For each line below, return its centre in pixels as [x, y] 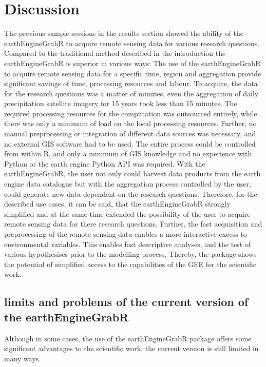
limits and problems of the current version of [126, 302]
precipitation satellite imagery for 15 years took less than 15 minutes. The [121, 103]
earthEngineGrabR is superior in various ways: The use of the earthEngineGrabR [132, 63]
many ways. [23, 358]
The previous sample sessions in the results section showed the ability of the [124, 33]
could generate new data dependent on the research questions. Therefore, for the [131, 193]
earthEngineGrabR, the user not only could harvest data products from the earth [132, 174]
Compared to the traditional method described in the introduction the [115, 53]
